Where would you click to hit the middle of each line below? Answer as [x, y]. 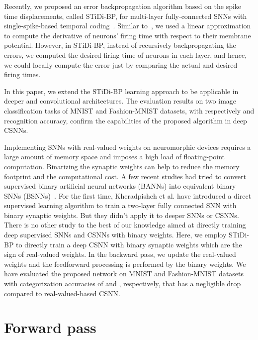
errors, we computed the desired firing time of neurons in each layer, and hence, [126, 55]
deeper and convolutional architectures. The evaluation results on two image [120, 101]
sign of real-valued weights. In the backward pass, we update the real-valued [120, 254]
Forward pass [50, 327]
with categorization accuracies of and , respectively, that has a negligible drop [123, 283]
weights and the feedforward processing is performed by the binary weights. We [125, 264]
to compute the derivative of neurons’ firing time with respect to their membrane [128, 35]
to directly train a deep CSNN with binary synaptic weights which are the [129, 244]
